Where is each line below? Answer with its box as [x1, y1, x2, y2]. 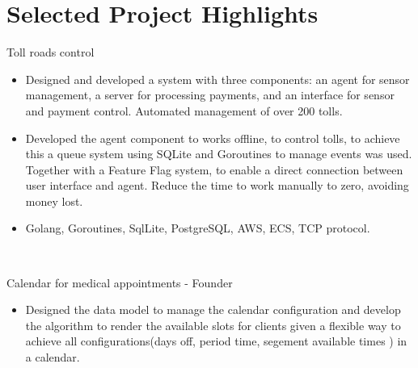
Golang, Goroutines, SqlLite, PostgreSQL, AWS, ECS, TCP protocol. [25, 220, 370, 236]
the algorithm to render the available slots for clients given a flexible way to [25, 316, 401, 333]
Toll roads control [6, 44, 95, 61]
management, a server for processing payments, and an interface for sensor [25, 86, 395, 103]
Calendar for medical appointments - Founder [6, 274, 233, 291]
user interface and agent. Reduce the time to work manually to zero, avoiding [25, 177, 409, 194]
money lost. [25, 192, 83, 209]
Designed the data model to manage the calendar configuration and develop [25, 301, 401, 318]
